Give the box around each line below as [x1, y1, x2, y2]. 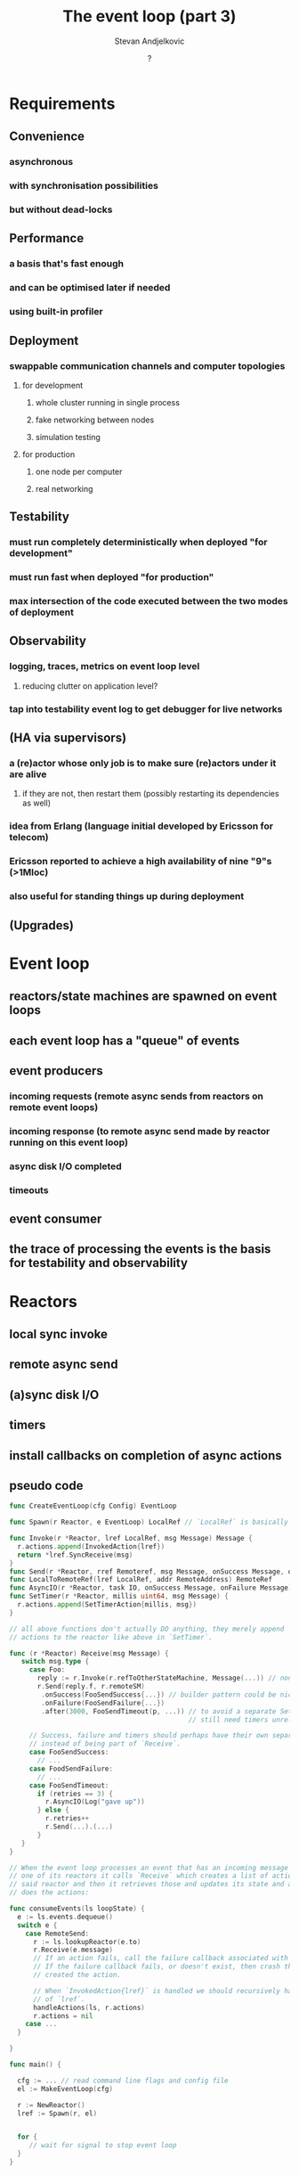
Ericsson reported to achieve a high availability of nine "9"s [9, 855, 272, 868]
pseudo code [9, 1477, 84, 1493]
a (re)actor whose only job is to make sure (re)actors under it [9, 757, 277, 770]
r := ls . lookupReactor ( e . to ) [32, 1937, 141, 1946]
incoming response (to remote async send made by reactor [9, 1124, 271, 1137]
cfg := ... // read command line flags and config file [17, 2076, 229, 2085]
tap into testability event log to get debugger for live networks [9, 702, 283, 715]
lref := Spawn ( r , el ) [17, 2109, 98, 2118]
